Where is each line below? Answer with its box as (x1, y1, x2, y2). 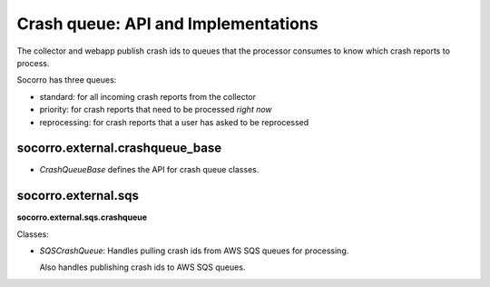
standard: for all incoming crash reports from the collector (39, 91, 257, 102)
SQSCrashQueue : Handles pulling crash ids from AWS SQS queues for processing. (39, 245, 349, 256)
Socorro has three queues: (16, 74, 117, 85)
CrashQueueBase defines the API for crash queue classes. (39, 164, 260, 175)
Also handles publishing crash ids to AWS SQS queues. (39, 262, 246, 272)
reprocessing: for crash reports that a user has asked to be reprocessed (39, 116, 309, 127)
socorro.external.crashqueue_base (16, 141, 222, 156)
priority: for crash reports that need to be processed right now (39, 104, 272, 115)
